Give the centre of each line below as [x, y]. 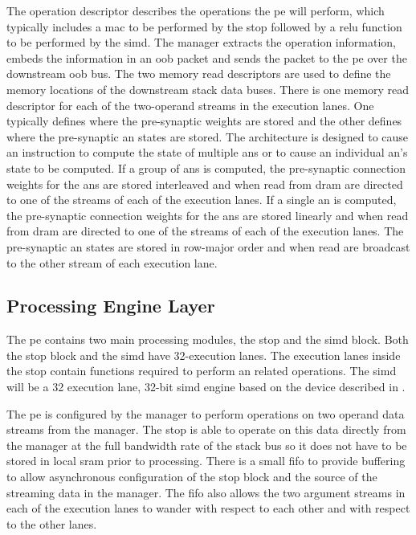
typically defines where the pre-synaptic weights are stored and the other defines [204, 121]
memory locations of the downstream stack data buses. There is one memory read [208, 89]
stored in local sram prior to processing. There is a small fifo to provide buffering [206, 461]
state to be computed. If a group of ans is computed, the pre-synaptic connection [206, 167]
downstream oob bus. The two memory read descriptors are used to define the [199, 74]
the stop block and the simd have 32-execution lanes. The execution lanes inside [204, 355]
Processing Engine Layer [111, 306]
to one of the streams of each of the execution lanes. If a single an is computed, [202, 200]
